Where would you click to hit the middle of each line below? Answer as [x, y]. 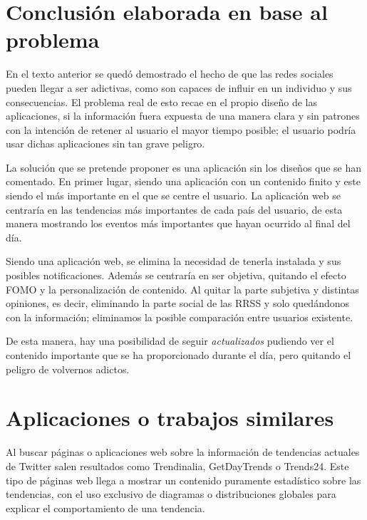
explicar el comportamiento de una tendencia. [105, 508]
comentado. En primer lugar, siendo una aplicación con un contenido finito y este [183, 181]
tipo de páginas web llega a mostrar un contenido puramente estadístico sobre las [183, 480]
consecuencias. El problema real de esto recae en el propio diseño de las [162, 102]
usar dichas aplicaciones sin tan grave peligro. [105, 144]
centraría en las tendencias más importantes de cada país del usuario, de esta [174, 209]
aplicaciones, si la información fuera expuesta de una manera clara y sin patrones [183, 116]
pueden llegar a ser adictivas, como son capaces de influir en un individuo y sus [179, 87]
